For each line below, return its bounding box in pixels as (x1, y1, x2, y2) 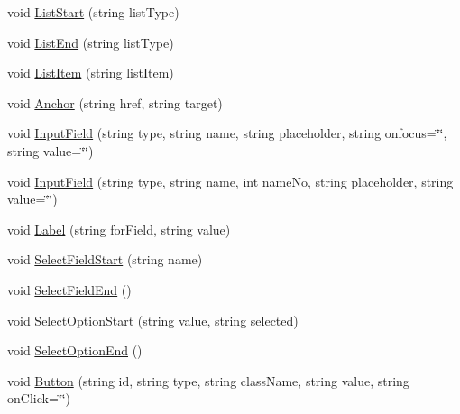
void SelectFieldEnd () (7, 280, 132, 299)
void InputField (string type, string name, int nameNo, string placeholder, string (7, 171, 454, 190)
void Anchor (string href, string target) (7, 93, 223, 112)
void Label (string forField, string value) (7, 219, 231, 238)
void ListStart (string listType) (7, 3, 179, 21)
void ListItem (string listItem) (7, 63, 174, 82)
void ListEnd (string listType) (7, 32, 174, 51)
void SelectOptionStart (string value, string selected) (7, 310, 299, 329)
